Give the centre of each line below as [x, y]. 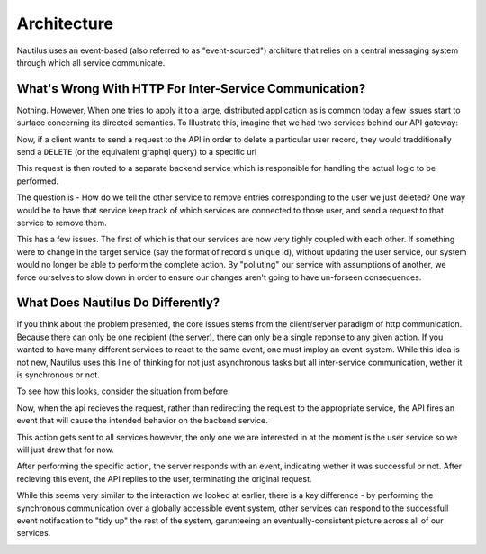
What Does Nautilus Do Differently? [118, 303]
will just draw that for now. [65, 450]
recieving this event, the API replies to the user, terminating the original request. [164, 478]
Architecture [65, 23]
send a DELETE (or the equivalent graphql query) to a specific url [137, 152]
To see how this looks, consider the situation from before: [123, 391]
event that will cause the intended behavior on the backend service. [143, 421]
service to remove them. [62, 223]
